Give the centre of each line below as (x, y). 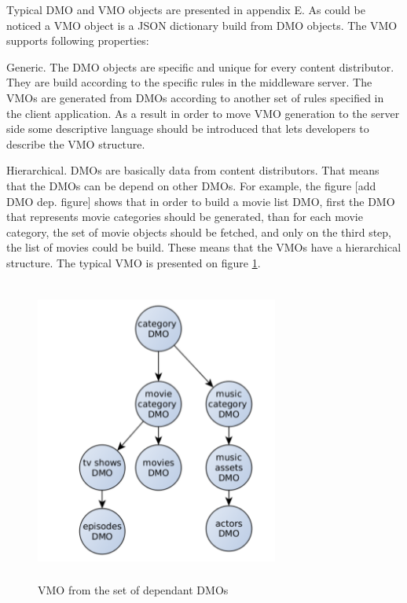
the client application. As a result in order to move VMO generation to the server (203, 113)
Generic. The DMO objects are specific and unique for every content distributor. (200, 66)
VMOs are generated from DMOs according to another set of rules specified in (195, 97)
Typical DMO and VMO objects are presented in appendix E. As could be (186, 9)
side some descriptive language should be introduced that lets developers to (188, 129)
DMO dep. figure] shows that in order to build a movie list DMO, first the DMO (201, 201)
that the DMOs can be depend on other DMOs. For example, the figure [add (191, 185)
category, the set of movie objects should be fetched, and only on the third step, (199, 232)
